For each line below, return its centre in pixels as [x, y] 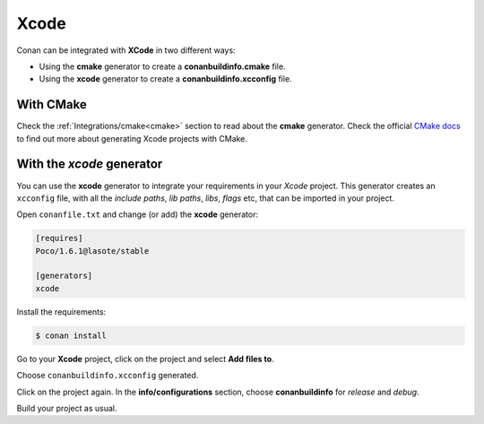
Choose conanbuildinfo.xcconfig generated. [108, 376]
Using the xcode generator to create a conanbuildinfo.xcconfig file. [165, 79]
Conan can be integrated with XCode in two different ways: [126, 50]
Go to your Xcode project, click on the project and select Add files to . [145, 359]
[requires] [59, 238]
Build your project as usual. [67, 408]
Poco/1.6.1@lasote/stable [92, 251]
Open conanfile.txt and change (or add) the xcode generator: [138, 214]
